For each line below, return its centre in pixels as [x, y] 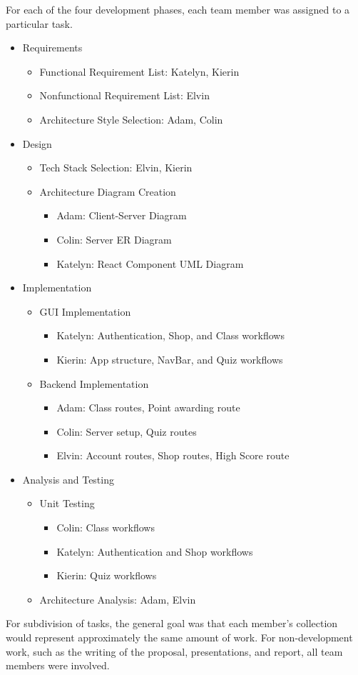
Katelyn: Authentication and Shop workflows [155, 551]
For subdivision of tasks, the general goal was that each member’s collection [172, 623]
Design [37, 143]
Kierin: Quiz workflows [107, 575]
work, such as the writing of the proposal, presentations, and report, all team [174, 651]
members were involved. [58, 665]
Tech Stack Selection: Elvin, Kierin [116, 167]
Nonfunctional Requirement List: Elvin [124, 95]
